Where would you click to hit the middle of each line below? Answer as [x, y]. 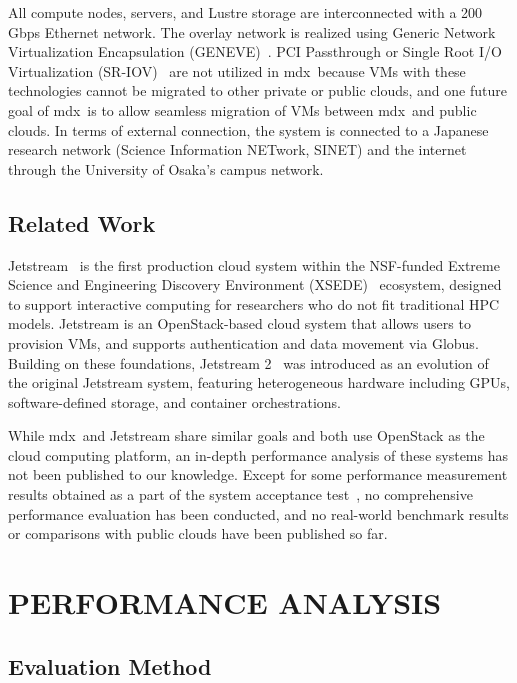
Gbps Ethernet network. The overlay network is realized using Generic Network [252, 31]
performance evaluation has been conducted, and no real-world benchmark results [258, 513]
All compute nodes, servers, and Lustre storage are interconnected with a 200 [245, 12]
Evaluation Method [110, 665]
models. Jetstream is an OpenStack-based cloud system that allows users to [239, 323]
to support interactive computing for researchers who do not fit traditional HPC [254, 303]
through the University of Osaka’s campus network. [166, 168]
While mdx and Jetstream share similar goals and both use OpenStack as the [246, 435]
